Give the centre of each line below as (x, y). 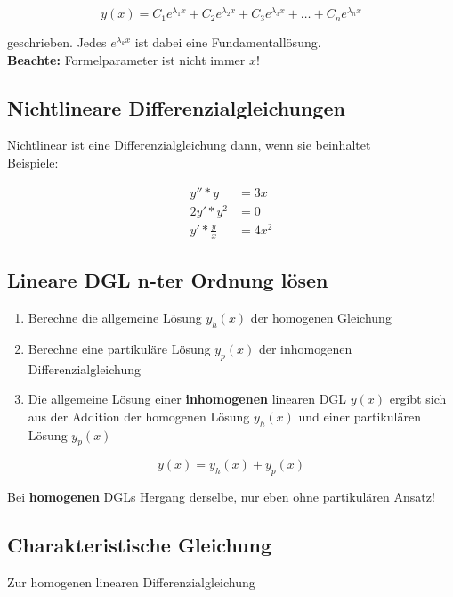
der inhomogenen (305, 348)
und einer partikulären (360, 416)
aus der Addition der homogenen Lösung (139, 416)
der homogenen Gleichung (321, 317)
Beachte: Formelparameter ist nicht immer (126, 59)
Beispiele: (33, 163)
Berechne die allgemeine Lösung (115, 317)
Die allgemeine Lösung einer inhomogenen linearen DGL (187, 399)
